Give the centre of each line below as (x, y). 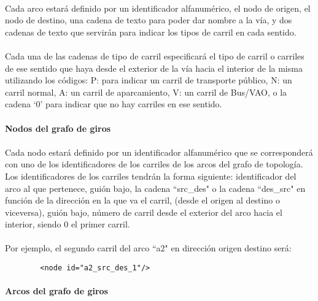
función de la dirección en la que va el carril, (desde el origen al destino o (142, 200)
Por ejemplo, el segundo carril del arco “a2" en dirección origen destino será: (148, 248)
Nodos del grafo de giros (58, 128)
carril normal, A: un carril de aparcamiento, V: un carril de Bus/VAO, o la (146, 92)
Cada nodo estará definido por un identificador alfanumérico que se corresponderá (159, 152)
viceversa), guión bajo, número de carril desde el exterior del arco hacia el (144, 212)
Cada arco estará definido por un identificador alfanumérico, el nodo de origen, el (158, 8)
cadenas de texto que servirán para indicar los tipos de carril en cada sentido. (151, 32)
